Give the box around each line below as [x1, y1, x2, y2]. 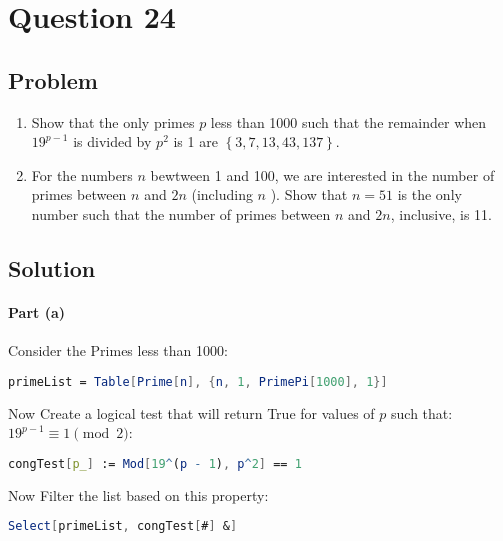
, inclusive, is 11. [390, 203, 492, 224]
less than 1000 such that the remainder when [210, 111, 487, 132]
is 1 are [173, 131, 218, 152]
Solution [8, 252, 96, 283]
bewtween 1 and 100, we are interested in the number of [150, 164, 495, 185]
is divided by [73, 131, 152, 152]
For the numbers [31, 164, 133, 185]
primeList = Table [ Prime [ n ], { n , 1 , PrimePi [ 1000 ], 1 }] [8, 374, 388, 389]
